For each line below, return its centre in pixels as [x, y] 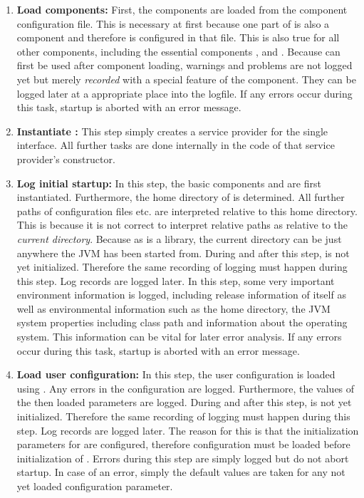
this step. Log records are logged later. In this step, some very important [176, 280]
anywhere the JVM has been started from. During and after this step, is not [183, 253]
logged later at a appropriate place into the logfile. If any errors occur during [184, 93]
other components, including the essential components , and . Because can [178, 51]
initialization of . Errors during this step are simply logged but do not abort [183, 458]
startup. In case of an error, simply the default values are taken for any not [181, 472]
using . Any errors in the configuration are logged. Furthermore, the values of [186, 388]
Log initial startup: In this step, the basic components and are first [169, 183]
